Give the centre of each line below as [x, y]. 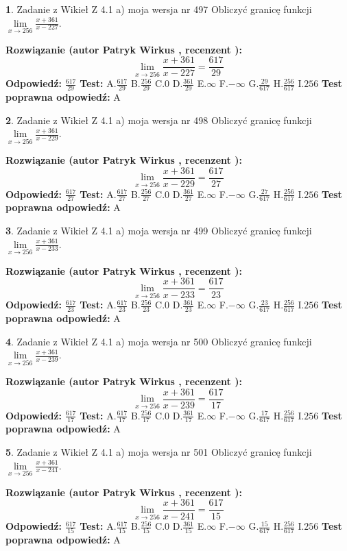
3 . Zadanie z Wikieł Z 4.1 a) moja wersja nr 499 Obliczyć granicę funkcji [159, 231]
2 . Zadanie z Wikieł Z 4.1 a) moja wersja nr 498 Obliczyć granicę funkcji [159, 120]
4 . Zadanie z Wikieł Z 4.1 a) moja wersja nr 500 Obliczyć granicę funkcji [159, 341]
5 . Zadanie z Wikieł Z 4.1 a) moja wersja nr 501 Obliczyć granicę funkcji [159, 452]
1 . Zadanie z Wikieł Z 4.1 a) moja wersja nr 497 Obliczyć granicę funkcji [159, 9]
